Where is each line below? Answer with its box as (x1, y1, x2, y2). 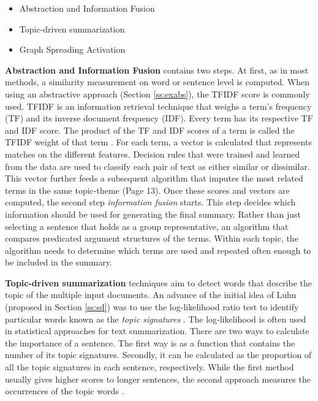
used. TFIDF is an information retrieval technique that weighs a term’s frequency (5, 99, 312, 112)
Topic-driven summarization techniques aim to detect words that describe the (5, 276, 312, 289)
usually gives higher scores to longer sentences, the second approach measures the (5, 372, 311, 385)
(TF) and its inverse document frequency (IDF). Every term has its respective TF (5, 112, 313, 124)
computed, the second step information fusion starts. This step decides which (5, 196, 296, 208)
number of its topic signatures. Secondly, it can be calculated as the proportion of (5, 348, 312, 361)
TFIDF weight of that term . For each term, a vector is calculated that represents (5, 136, 312, 148)
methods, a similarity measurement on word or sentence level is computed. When (5, 75, 310, 88)
